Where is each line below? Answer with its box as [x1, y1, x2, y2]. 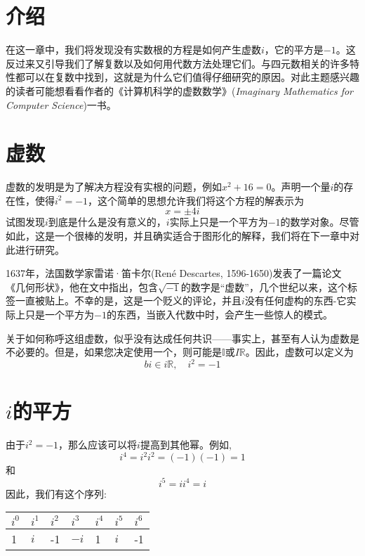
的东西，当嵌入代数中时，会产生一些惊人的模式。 [106, 306, 333, 321]
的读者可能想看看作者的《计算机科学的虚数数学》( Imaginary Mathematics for [6, 83, 353, 98]
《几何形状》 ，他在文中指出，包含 [6, 279, 158, 294]
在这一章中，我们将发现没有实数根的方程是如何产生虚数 [6, 42, 261, 57]
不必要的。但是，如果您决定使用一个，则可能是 [6, 344, 222, 359]
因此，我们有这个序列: [6, 486, 107, 500]
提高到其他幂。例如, [140, 437, 232, 452]
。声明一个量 [271, 179, 331, 194]
